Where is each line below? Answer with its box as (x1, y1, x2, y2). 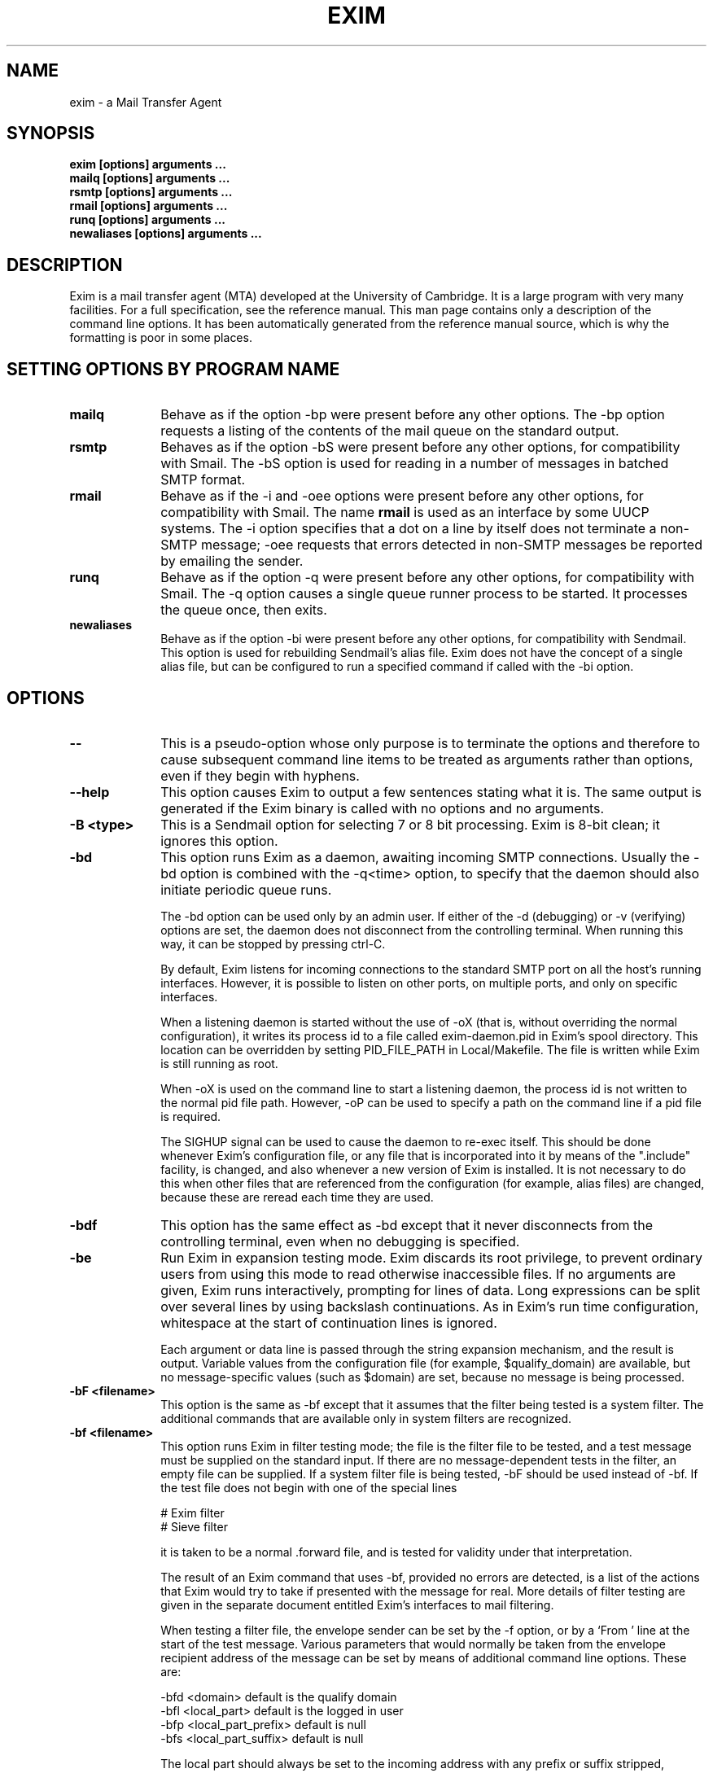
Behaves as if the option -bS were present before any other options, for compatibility (160, 439, 680, 456)
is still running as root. (160, 1056, 278, 1070)
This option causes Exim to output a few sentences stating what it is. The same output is (160, 783, 702, 800)
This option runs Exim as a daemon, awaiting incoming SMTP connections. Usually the (160, 848, 690, 865)
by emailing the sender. (160, 553, 304, 570)
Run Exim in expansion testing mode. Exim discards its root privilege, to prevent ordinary (160, 1249, 703, 1266)
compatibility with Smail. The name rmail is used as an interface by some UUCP (160, 504, 650, 521)
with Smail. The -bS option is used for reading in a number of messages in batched (160, 455, 669, 472)
